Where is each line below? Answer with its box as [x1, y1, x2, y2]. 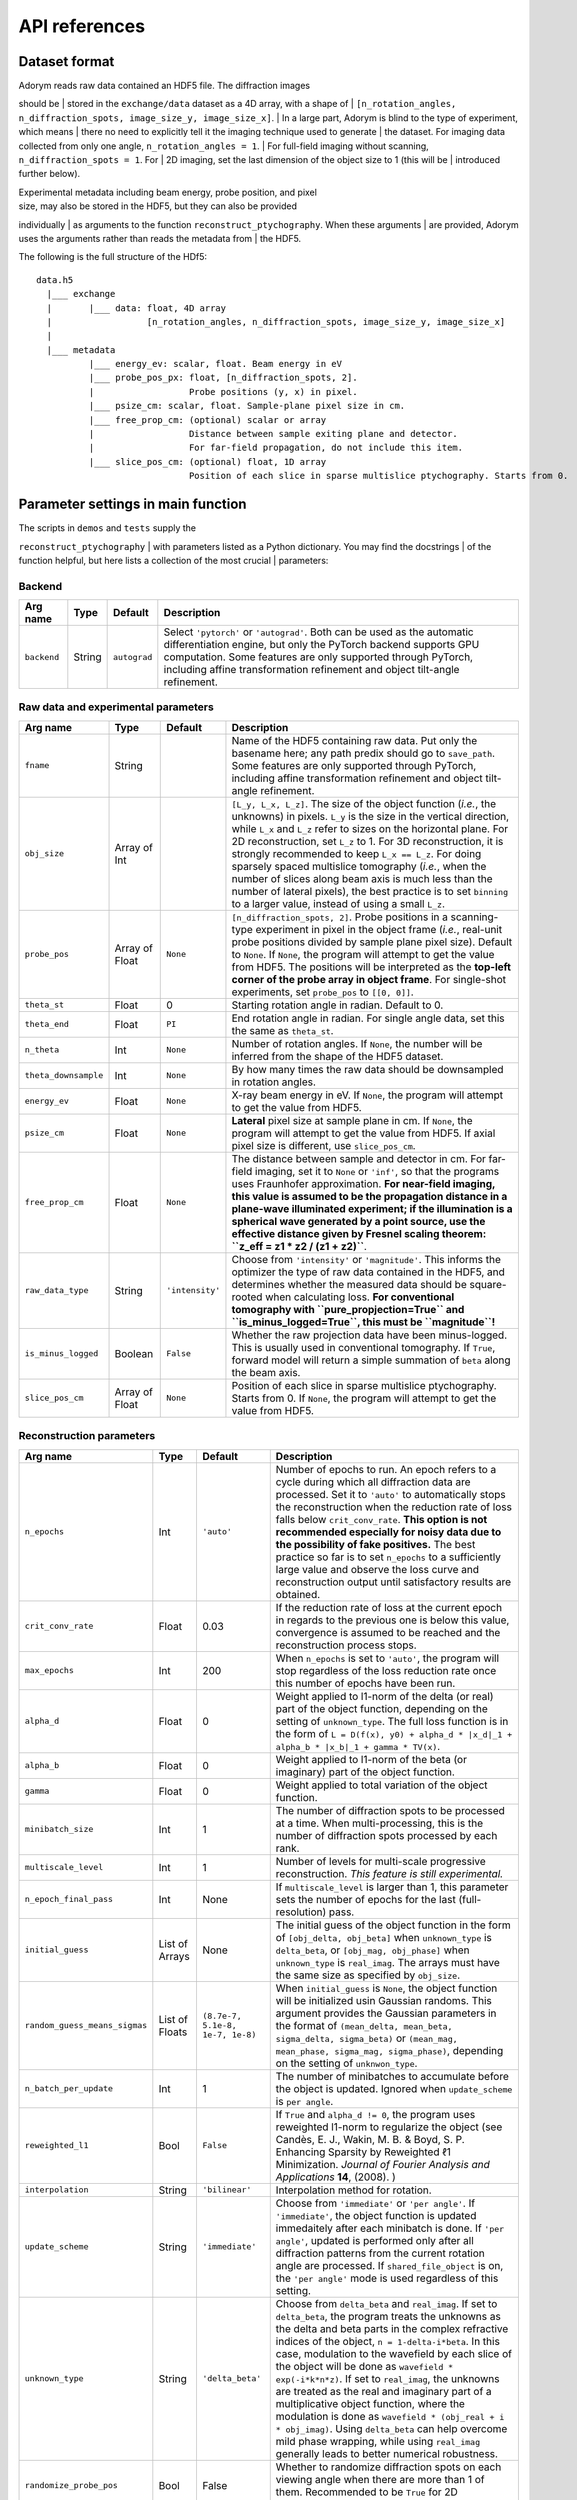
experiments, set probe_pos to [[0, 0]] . [231, 985, 414, 999]
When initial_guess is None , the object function [275, 1981, 498, 1995]
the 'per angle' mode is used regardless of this [275, 2271, 499, 2285]
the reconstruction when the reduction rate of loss [275, 1500, 512, 1514]
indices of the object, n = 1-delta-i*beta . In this [275, 2334, 500, 2348]
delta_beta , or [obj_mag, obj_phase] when [275, 1943, 470, 1957]
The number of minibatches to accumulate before [275, 2069, 510, 2083]
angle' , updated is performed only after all [275, 2233, 474, 2247]
